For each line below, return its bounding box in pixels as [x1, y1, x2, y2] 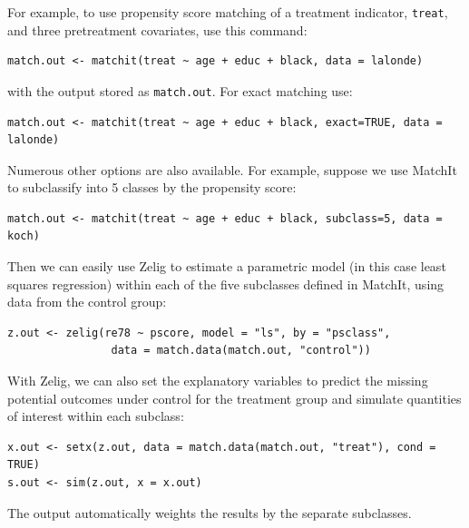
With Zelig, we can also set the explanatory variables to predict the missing [7, 371, 428, 390]
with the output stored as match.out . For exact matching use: [7, 81, 353, 100]
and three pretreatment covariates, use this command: [7, 20, 308, 39]
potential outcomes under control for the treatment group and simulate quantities [7, 388, 462, 407]
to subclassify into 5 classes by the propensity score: [7, 178, 297, 197]
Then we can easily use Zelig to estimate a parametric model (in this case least [7, 257, 446, 276]
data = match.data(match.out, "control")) [111, 344, 371, 357]
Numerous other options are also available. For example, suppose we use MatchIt [7, 160, 457, 179]
